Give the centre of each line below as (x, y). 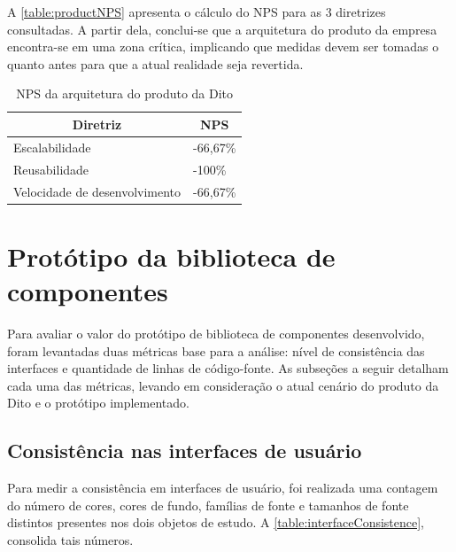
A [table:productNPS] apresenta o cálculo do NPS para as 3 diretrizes (197, 12)
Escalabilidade (52, 147)
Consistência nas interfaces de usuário (185, 451)
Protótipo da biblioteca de (171, 256)
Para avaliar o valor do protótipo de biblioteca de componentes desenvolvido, (216, 333)
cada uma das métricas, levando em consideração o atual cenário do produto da (223, 385)
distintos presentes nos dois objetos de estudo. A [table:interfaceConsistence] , (216, 522)
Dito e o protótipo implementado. (98, 403)
